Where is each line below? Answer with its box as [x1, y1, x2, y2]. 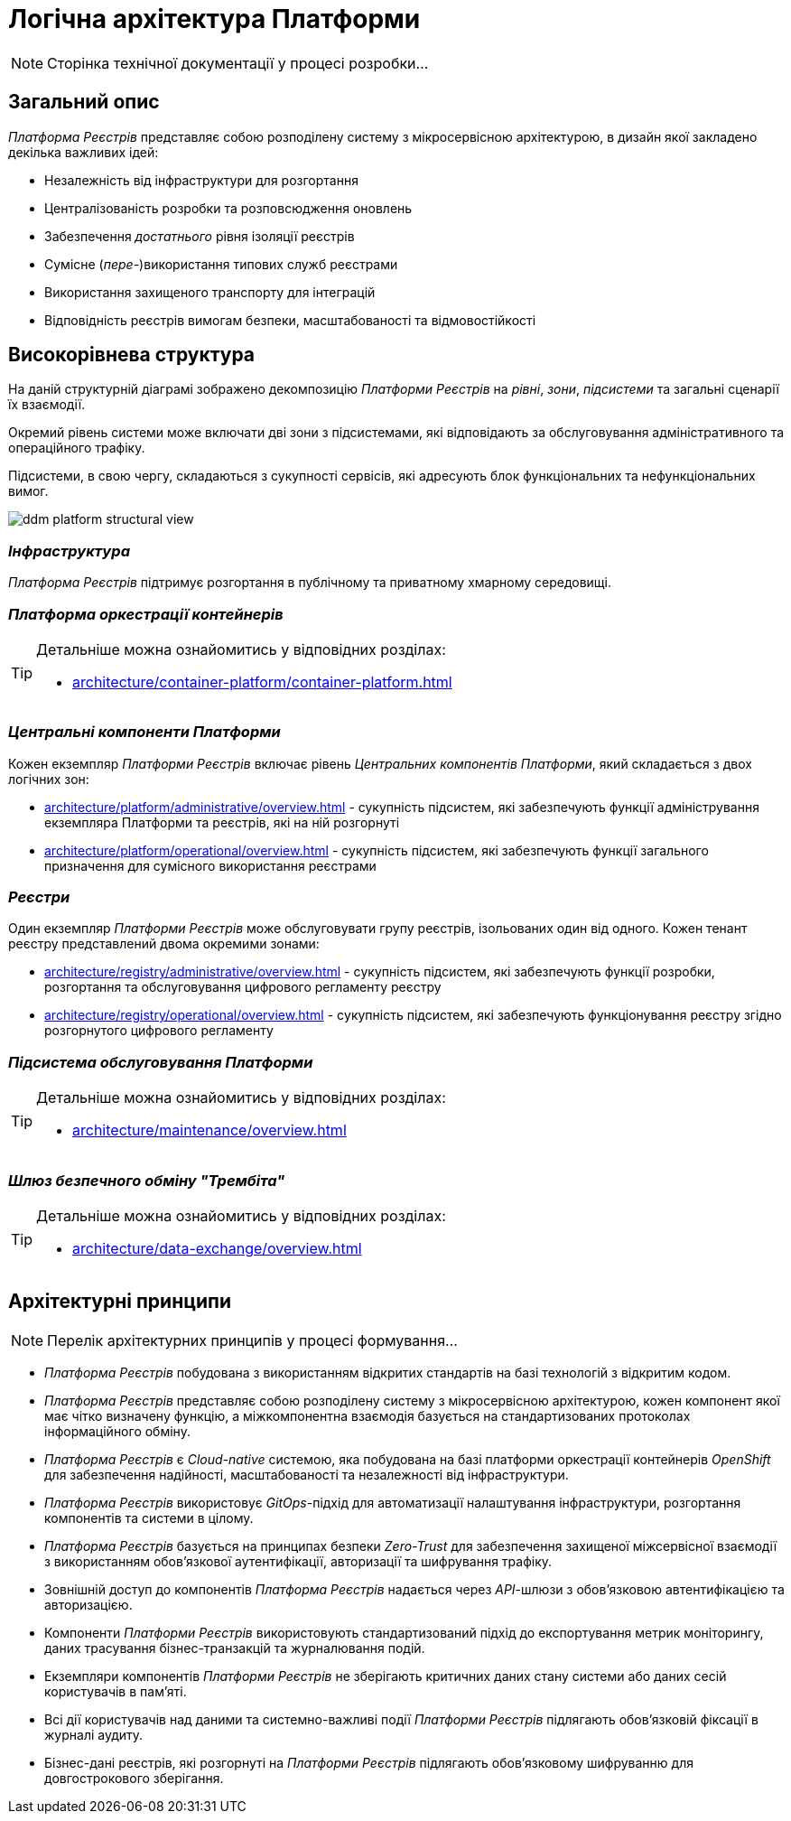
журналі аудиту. [44, 1726, 144, 1742]
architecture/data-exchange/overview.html [72, 1238, 362, 1257]
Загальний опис [8, 90, 160, 114]
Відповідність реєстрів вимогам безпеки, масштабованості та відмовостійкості [44, 312, 536, 328]
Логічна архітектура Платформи [8, 4, 421, 34]
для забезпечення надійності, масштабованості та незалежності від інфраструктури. [44, 1466, 569, 1482]
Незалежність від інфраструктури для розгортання [44, 172, 358, 188]
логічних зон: [8, 770, 89, 787]
